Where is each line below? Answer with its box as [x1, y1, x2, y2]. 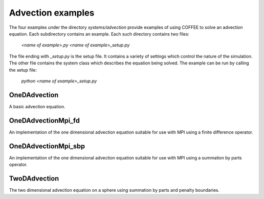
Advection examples [9, 7, 95, 18]
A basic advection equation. [9, 103, 66, 109]
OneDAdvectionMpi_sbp [9, 142, 85, 150]
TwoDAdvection [9, 174, 59, 182]
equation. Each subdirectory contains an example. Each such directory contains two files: [9, 31, 190, 37]
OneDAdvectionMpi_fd [9, 116, 80, 124]
